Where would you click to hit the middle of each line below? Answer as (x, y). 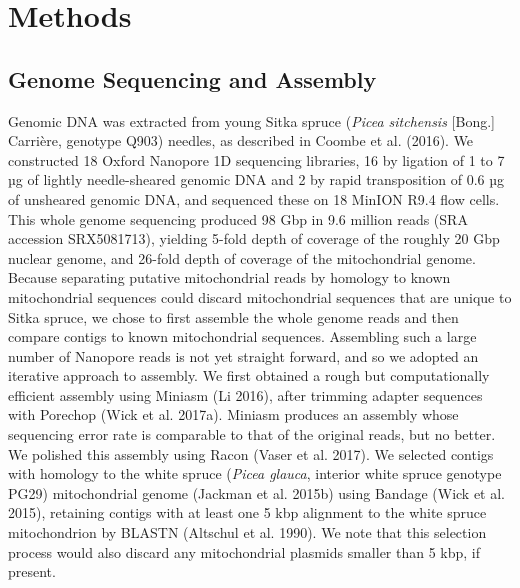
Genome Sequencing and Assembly (192, 78)
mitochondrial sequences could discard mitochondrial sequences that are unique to (260, 296)
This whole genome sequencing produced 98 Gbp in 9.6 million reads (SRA (238, 218)
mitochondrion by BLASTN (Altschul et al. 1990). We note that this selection (247, 532)
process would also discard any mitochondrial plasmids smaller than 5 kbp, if (244, 551)
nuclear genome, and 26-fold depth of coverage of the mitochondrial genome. (242, 257)
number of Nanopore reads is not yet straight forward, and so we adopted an (243, 355)
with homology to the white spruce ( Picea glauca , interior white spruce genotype (255, 473)
